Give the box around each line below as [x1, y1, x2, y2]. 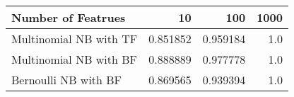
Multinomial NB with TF [11, 30, 138, 47]
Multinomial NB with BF [11, 51, 138, 67]
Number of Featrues [11, 9, 126, 25]
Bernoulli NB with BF [11, 72, 122, 88]
